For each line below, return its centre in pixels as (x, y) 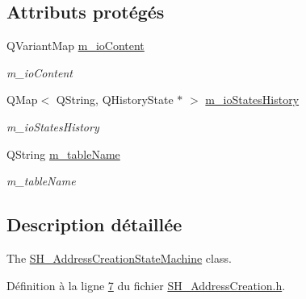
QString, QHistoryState (115, 100)
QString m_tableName (63, 154)
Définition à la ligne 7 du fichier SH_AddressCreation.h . (146, 285)
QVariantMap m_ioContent (75, 46)
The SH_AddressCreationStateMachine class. (119, 257)
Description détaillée (94, 224)
